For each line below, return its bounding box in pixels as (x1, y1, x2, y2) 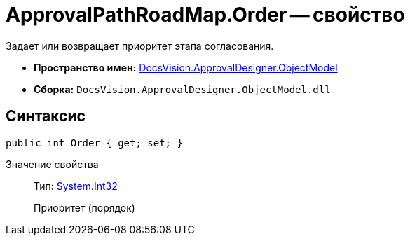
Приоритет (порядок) (34, 201, 135, 214)
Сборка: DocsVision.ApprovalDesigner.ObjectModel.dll (34, 83, 331, 95)
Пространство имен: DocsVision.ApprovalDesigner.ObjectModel (34, 61, 338, 74)
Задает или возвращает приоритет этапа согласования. (6, 39, 274, 52)
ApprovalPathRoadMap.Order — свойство (6, 3, 405, 27)
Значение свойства (6, 158, 99, 170)
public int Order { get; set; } (6, 137, 183, 149)
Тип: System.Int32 (34, 179, 118, 192)
